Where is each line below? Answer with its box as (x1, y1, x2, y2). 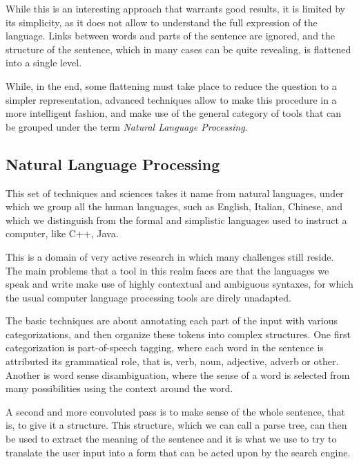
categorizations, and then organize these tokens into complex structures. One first (6, 326, 351, 341)
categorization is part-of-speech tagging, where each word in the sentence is (6, 340, 324, 355)
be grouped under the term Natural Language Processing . (6, 119, 248, 133)
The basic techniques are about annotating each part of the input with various (6, 313, 338, 328)
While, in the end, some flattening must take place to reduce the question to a (6, 78, 337, 93)
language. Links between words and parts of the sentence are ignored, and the (6, 28, 336, 43)
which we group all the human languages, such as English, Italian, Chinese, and (6, 199, 342, 214)
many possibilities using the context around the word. (6, 381, 233, 396)
